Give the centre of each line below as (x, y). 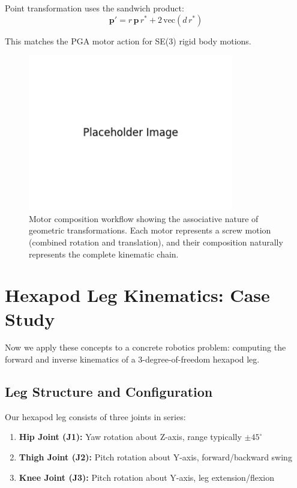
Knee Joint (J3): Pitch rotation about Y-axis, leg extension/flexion (146, 477)
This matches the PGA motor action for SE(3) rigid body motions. (128, 41)
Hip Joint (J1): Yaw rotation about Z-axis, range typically (130, 437)
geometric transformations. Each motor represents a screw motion (150, 230)
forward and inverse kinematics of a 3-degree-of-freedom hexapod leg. (132, 359)
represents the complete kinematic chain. (104, 254)
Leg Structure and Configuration (109, 392)
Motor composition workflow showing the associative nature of (144, 218)
